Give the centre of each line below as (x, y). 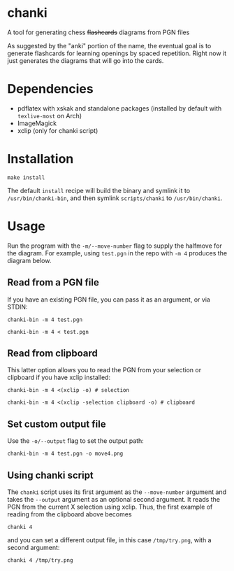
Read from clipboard (52, 353)
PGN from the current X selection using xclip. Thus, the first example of (110, 507)
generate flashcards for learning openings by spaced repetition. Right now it (117, 53)
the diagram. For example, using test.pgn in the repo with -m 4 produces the (117, 253)
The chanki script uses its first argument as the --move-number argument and (117, 492)
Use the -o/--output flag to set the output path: (76, 441)
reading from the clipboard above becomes (70, 514)
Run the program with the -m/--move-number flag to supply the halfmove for (115, 246)
